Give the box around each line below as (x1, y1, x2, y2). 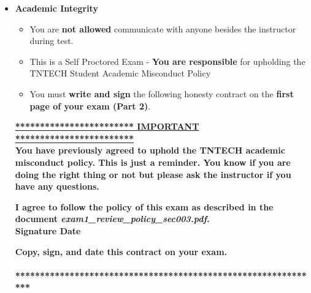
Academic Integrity (15, 2, 98, 14)
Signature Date (15, 224, 81, 237)
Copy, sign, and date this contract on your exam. (15, 245, 228, 258)
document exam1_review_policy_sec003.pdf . (15, 212, 210, 225)
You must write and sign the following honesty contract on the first (29, 87, 294, 100)
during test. (29, 34, 74, 47)
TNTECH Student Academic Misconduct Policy (29, 67, 211, 80)
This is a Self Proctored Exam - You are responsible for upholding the (29, 54, 305, 67)
